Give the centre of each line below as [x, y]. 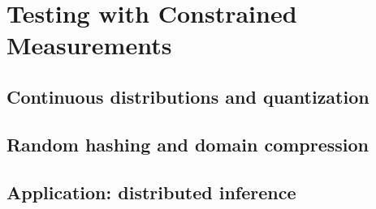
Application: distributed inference [151, 192]
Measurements [89, 45]
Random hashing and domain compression [188, 144]
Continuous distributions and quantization [188, 96]
